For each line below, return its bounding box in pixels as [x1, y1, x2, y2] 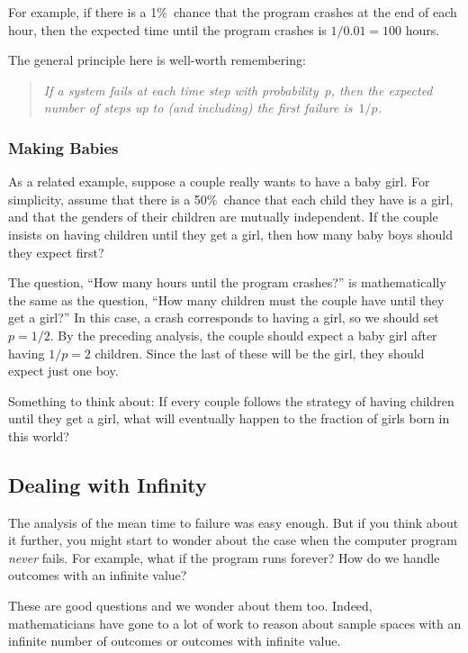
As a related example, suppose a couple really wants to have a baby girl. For [8, 172, 430, 191]
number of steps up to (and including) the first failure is [43, 98, 353, 117]
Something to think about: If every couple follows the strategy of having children [8, 391, 454, 410]
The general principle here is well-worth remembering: [8, 50, 306, 69]
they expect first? [8, 242, 104, 261]
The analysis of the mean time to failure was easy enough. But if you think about [8, 512, 459, 531]
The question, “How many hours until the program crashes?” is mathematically [8, 273, 446, 292]
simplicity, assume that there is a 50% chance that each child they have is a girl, [8, 189, 454, 208]
